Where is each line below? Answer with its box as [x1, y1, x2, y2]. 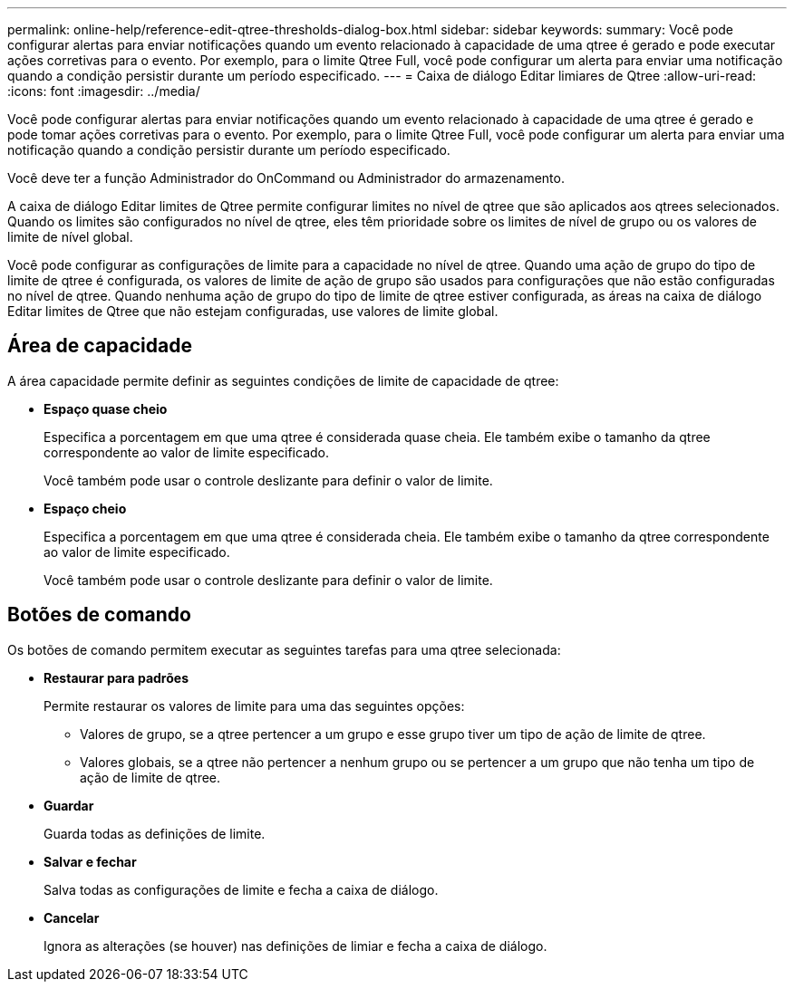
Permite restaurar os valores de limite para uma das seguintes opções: [44, 697, 465, 714]
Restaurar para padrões [44, 669, 189, 686]
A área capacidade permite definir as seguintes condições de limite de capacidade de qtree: [7, 372, 559, 389]
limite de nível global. [7, 229, 133, 245]
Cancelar [44, 909, 100, 926]
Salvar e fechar [44, 853, 137, 869]
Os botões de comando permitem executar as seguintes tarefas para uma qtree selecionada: [7, 641, 561, 658]
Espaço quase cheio [44, 400, 168, 417]
